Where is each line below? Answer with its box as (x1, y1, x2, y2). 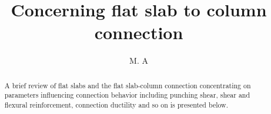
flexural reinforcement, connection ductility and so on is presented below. (4, 100, 228, 110)
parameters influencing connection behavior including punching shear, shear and (4, 90, 250, 100)
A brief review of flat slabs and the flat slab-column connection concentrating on (4, 80, 251, 90)
